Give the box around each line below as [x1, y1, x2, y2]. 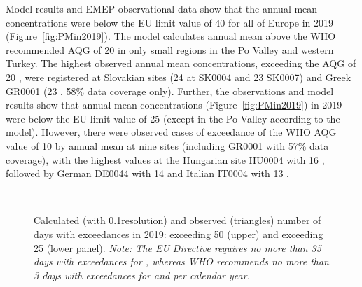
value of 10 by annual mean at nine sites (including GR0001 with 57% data [6, 138, 329, 153]
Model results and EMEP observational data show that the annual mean [6, 1, 318, 15]
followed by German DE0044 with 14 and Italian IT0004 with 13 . [6, 166, 289, 181]
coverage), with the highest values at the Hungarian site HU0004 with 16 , [6, 152, 325, 167]
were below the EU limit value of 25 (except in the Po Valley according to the [6, 111, 340, 125]
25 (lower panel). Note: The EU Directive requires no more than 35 [34, 240, 321, 255]
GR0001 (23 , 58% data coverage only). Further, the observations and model [6, 83, 334, 98]
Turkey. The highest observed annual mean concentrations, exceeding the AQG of [6, 56, 356, 71]
